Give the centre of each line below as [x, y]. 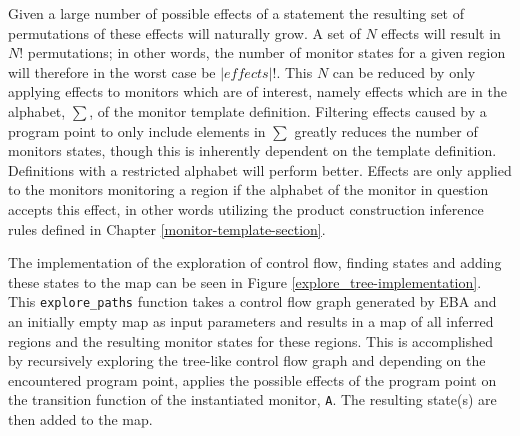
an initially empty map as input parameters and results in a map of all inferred [251, 320]
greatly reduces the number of [386, 130]
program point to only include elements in [137, 130]
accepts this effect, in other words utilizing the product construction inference [246, 208]
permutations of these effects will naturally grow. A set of [184, 32]
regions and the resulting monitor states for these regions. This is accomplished [251, 340]
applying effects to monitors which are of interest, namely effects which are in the [257, 91]
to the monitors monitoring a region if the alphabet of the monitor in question [248, 189]
